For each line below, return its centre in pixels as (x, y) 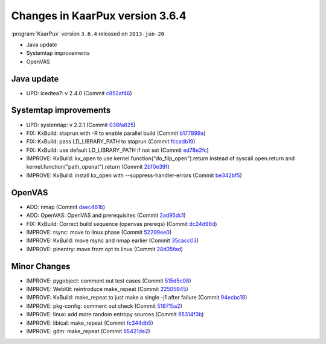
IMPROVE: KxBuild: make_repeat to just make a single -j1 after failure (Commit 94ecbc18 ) (137, 298)
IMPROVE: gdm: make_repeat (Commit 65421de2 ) (88, 331)
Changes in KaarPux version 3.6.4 (99, 16)
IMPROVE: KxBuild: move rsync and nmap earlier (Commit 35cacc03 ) (113, 240)
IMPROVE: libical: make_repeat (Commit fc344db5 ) (90, 323)
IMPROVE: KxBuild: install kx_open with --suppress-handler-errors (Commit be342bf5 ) (134, 175)
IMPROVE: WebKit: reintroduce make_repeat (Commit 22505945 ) (107, 289)
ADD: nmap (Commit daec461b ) (66, 207)
